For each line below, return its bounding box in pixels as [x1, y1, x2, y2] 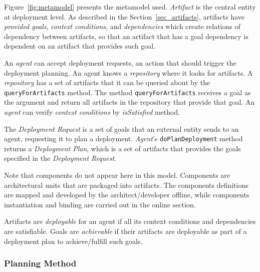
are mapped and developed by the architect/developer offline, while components [4, 189, 249, 200]
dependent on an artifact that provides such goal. [4, 41, 156, 51]
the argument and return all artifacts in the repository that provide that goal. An [4, 97, 255, 107]
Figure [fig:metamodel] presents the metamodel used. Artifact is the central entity [4, 2, 256, 12]
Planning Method [4, 257, 77, 269]
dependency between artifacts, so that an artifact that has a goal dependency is [4, 31, 248, 41]
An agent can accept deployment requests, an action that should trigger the [4, 57, 236, 68]
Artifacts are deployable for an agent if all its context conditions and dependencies [4, 216, 256, 226]
